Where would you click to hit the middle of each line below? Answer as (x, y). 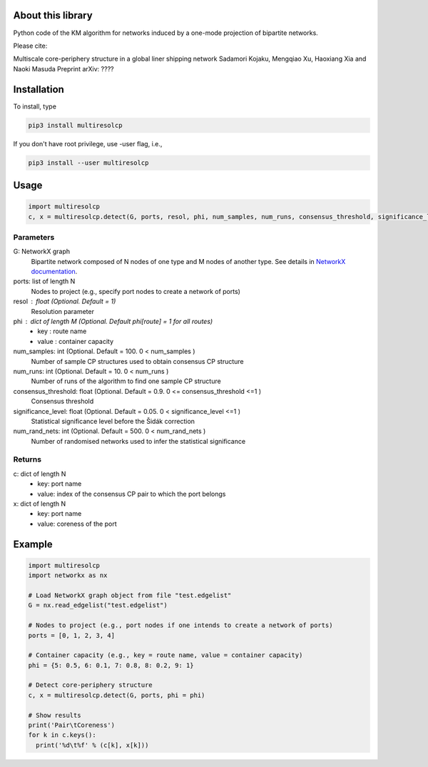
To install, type (35, 106)
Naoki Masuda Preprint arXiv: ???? (63, 68)
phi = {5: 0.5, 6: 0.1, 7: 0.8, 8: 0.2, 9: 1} (111, 665)
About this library (53, 15)
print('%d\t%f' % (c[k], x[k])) (92, 745)
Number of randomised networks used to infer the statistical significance (138, 441)
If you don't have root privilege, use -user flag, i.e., (88, 143)
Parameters (34, 237)
